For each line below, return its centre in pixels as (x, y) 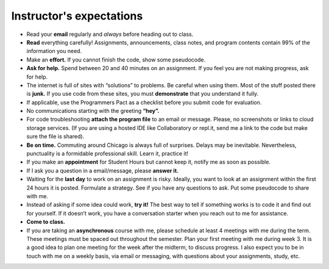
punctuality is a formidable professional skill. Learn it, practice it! (108, 154)
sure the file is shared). (55, 137)
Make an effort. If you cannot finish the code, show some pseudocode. (116, 59)
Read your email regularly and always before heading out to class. (110, 34)
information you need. (54, 51)
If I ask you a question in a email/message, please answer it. (103, 170)
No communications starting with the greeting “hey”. (93, 111)
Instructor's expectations (77, 16)
